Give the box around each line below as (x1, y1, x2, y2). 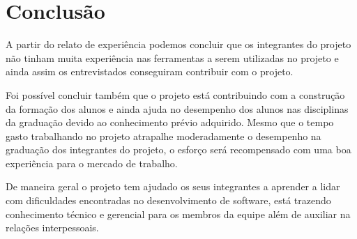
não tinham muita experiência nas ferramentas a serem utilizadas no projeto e (6, 50, 339, 65)
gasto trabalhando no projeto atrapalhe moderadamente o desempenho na (6, 128, 321, 143)
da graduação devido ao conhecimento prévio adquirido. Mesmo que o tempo (6, 115, 334, 130)
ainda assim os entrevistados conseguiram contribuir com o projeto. (6, 64, 294, 79)
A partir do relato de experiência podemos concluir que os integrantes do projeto (6, 37, 351, 52)
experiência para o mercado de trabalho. (6, 155, 178, 170)
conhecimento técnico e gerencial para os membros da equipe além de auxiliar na (6, 206, 351, 221)
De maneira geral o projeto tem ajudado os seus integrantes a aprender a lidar (6, 179, 340, 194)
